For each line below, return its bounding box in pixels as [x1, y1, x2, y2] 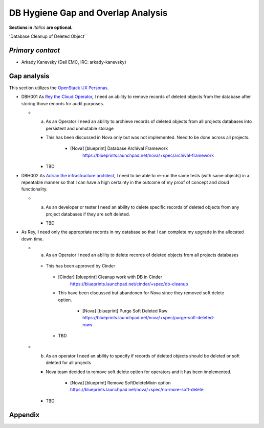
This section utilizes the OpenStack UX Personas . [9, 85, 109, 91]
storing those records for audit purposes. [21, 100, 105, 106]
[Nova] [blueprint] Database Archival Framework [70, 145, 168, 151]
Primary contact [9, 46, 61, 54]
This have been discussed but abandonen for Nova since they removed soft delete [58, 290, 224, 296]
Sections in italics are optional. [9, 24, 73, 30]
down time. [21, 236, 44, 242]
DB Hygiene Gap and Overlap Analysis [9, 7, 168, 18]
